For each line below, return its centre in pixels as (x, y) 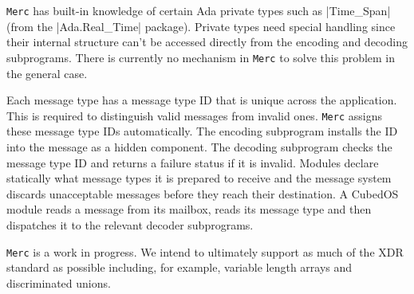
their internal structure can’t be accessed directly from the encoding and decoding (207, 42)
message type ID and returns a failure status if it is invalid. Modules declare (193, 162)
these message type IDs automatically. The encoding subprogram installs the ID (202, 131)
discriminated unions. (59, 282)
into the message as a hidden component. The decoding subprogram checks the (199, 146)
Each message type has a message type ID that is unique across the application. (202, 100)
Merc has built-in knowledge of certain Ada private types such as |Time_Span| (199, 10)
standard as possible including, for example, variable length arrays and (179, 267)
